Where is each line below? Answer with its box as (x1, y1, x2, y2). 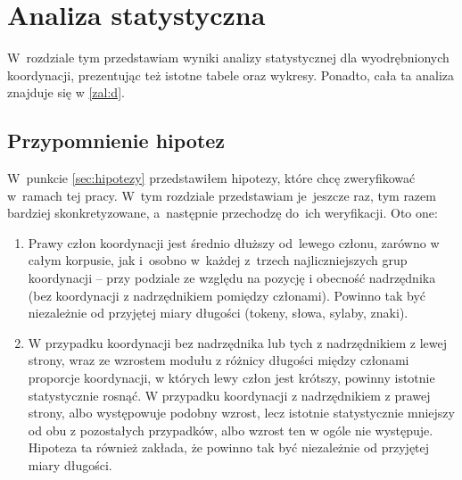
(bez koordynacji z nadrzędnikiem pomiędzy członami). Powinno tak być (28, 286, 426, 304)
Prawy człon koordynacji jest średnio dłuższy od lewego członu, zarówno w (28, 233, 440, 252)
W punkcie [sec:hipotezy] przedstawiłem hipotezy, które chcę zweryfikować (7, 169, 416, 187)
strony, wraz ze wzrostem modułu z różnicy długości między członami (28, 351, 409, 369)
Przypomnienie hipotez (7, 127, 226, 154)
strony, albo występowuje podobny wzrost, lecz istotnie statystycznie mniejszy (28, 403, 455, 422)
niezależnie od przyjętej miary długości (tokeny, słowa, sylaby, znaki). (28, 303, 408, 322)
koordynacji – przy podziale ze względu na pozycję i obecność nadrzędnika (28, 269, 436, 287)
